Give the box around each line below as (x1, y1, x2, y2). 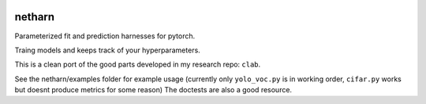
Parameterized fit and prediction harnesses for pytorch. (14, 31, 196, 41)
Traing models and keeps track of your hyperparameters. (14, 45, 200, 55)
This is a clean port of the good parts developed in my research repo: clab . (14, 59, 261, 70)
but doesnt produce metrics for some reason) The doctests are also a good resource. (14, 85, 292, 95)
